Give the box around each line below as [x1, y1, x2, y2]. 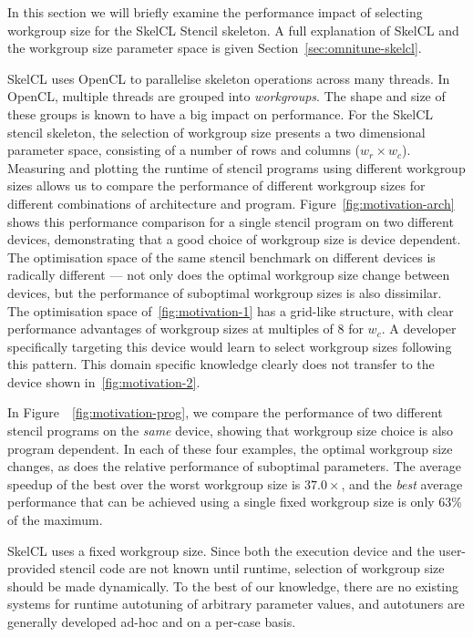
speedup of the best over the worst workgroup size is [7, 474, 301, 493]
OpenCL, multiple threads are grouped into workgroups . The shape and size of [7, 87, 446, 106]
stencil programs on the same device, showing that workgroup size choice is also [7, 421, 454, 440]
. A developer [381, 319, 457, 338]
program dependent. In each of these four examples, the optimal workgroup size [7, 438, 453, 457]
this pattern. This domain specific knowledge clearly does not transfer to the [7, 354, 435, 374]
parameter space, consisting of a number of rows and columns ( [7, 140, 361, 159]
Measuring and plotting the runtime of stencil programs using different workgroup [7, 158, 466, 177]
